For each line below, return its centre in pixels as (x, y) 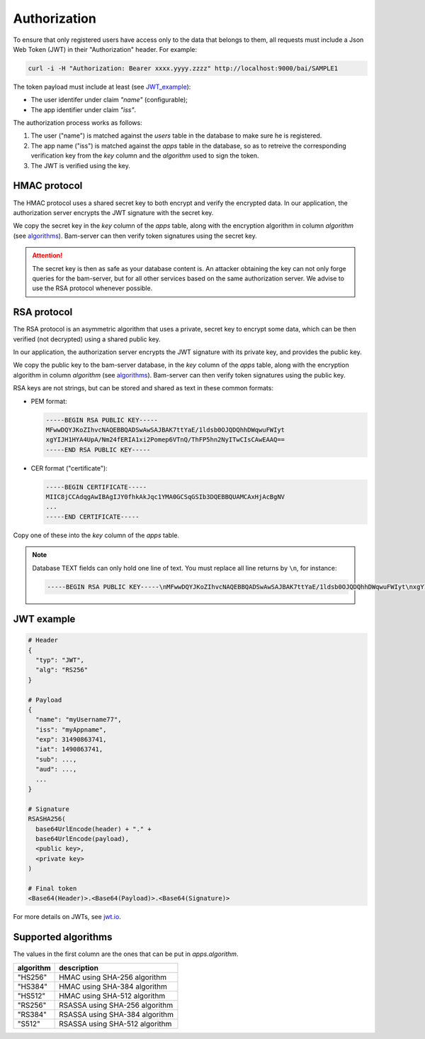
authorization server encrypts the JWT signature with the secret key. (113, 212)
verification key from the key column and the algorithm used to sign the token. (145, 155)
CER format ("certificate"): (69, 468)
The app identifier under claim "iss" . (84, 109)
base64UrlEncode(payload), (83, 839)
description (79, 967)
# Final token (52, 888)
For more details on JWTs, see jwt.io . (67, 917)
